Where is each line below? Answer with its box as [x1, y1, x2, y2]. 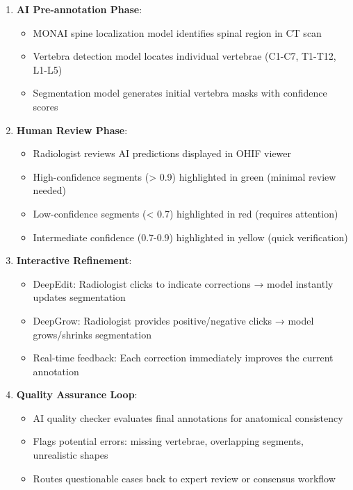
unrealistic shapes [33, 448, 108, 462]
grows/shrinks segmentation [33, 327, 151, 341]
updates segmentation [33, 290, 126, 304]
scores [33, 99, 58, 113]
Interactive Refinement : [16, 253, 132, 268]
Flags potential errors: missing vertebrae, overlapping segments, [33, 434, 304, 448]
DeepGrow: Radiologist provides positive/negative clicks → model [33, 313, 314, 327]
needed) [33, 183, 67, 197]
